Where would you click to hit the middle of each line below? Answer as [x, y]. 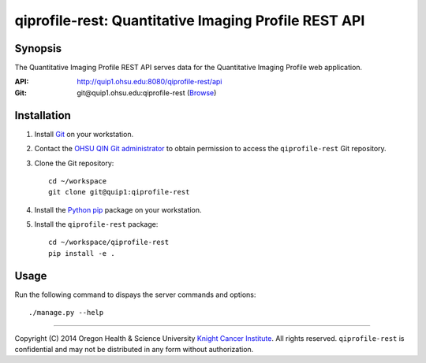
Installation [43, 115]
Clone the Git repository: [74, 163]
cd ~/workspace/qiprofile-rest [109, 243]
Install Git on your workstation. [84, 134]
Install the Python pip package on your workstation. [118, 209]
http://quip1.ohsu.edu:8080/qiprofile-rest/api [149, 82]
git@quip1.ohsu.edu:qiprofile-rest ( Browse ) [147, 93]
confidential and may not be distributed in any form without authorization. [134, 349]
